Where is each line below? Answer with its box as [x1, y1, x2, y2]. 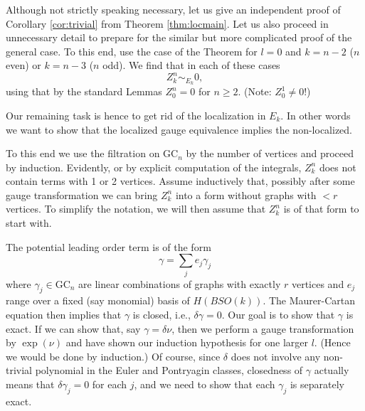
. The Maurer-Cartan [263, 293, 356, 308]
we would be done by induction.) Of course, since [6, 348, 221, 363]
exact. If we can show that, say [6, 321, 141, 336]
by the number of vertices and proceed [186, 146, 354, 161]
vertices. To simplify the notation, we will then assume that [6, 201, 266, 216]
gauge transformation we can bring [6, 187, 158, 202]
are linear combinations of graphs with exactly [78, 276, 281, 291]
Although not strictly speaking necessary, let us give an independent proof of [6, 2, 341, 16]
